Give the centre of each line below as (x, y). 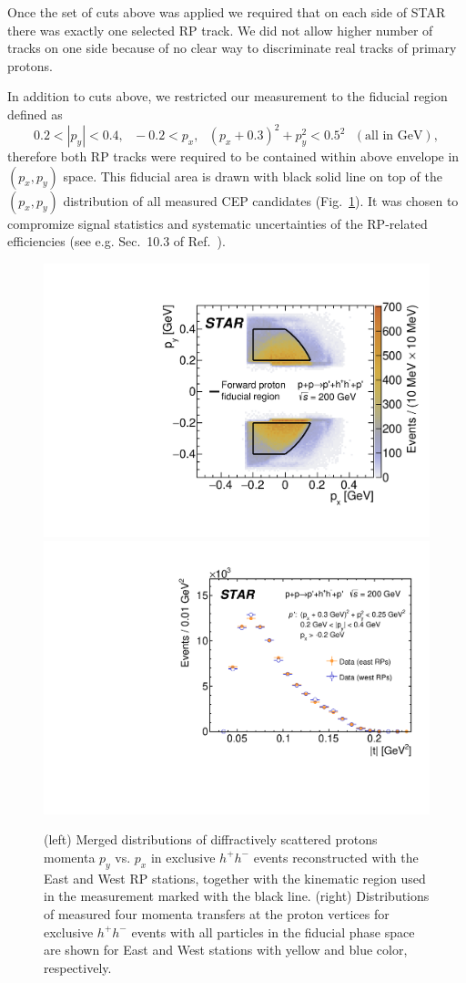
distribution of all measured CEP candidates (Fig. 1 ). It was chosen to (261, 200)
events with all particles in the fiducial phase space (273, 931)
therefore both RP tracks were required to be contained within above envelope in (233, 156)
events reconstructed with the (336, 857)
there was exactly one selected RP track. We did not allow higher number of (220, 30)
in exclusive (183, 857)
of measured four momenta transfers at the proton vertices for (217, 913)
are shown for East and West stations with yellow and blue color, (226, 950)
